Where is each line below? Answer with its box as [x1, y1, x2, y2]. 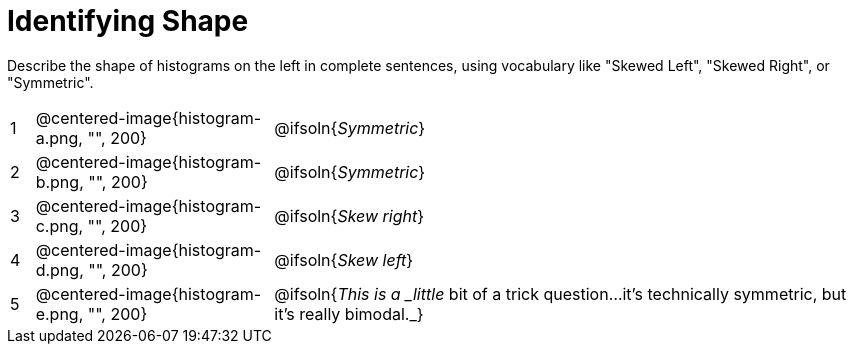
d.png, [35, 259, 84, 280]
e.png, [35, 303, 84, 324]
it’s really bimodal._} [274, 303, 424, 324]
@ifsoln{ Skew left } [274, 249, 414, 270]
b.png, [35, 171, 84, 192]
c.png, [35, 215, 84, 236]
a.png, [35, 127, 83, 148]
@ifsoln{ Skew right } [274, 205, 425, 226]
